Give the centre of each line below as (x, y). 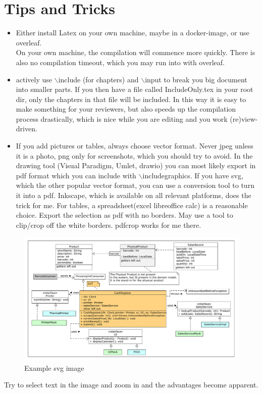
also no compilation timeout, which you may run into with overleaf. (120, 62)
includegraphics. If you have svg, (193, 175)
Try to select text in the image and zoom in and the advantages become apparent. (131, 385)
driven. (27, 129)
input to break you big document (196, 79)
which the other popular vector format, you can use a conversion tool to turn (135, 185)
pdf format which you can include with (76, 175)
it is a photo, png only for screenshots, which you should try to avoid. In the (134, 155)
